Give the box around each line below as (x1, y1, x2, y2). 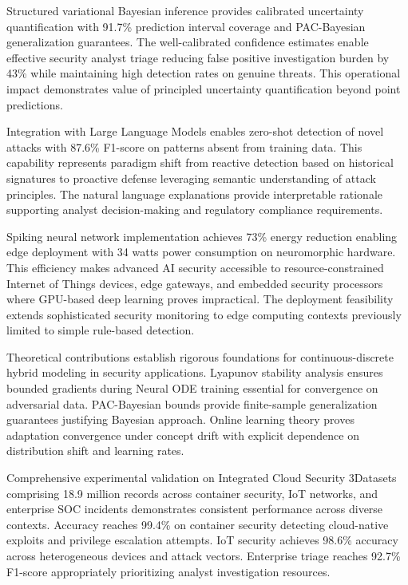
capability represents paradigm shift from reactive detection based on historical (6, 154, 394, 171)
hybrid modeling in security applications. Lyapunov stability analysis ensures (6, 364, 383, 381)
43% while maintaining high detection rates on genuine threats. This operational (6, 65, 401, 81)
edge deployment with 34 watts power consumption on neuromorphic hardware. (6, 243, 396, 260)
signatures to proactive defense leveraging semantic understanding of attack (6, 169, 376, 186)
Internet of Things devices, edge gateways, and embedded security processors (6, 275, 383, 291)
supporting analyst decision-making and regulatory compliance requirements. (6, 201, 383, 218)
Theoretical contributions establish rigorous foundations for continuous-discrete (6, 348, 394, 365)
